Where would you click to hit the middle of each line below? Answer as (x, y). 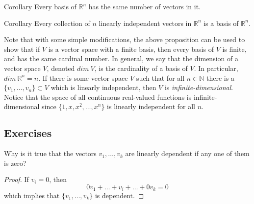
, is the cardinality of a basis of (141, 68)
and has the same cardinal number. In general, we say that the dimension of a (121, 58)
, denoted (61, 68)
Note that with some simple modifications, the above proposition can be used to (125, 39)
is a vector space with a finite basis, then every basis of (131, 49)
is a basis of (221, 23)
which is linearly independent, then (103, 87)
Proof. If (16, 179)
